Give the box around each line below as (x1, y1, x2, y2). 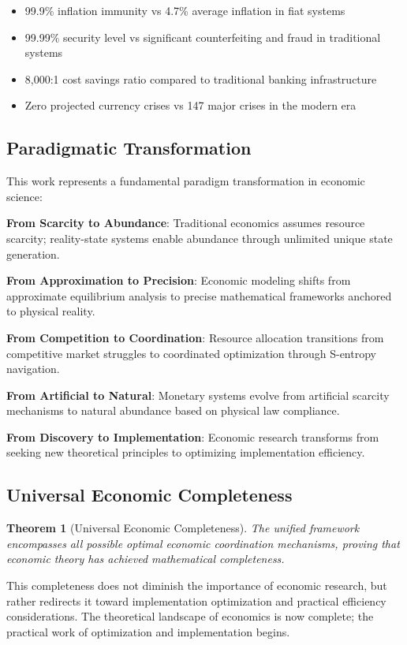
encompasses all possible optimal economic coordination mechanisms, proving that (6, 535, 400, 551)
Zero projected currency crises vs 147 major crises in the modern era (24, 97, 357, 114)
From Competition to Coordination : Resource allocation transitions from (6, 329, 384, 345)
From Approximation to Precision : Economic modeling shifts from (6, 272, 351, 289)
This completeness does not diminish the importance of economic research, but (6, 577, 387, 594)
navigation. (6, 360, 60, 377)
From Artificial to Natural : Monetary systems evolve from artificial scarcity (6, 386, 390, 403)
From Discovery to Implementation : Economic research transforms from (6, 428, 379, 445)
